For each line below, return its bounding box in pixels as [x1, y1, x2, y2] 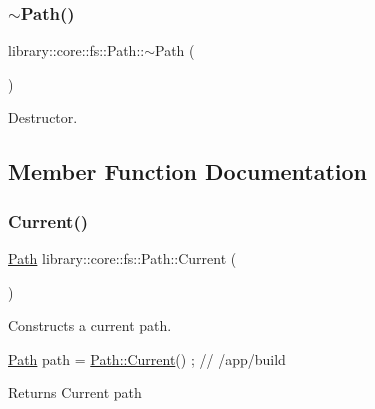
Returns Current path [8, 382, 142, 403]
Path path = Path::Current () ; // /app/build [8, 348, 286, 369]
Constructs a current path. [8, 315, 172, 336]
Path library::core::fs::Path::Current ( [8, 248, 237, 268]
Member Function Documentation [8, 156, 368, 187]
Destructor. [8, 107, 78, 128]
